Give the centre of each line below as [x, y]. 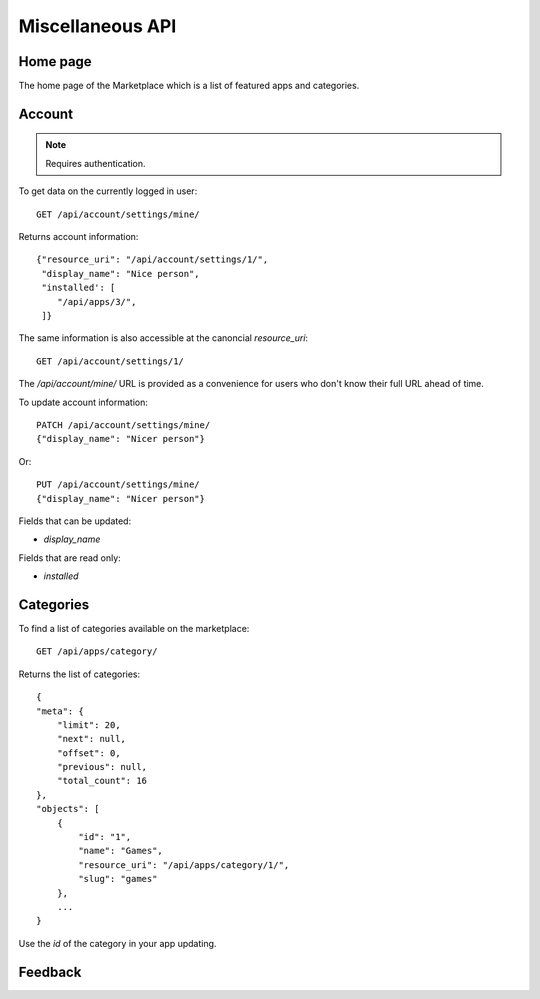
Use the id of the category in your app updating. [117, 943]
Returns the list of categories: [79, 674]
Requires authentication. [95, 163]
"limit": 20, [88, 724]
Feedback [50, 971]
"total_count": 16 [102, 781]
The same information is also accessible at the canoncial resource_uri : [163, 338]
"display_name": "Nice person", [120, 273]
